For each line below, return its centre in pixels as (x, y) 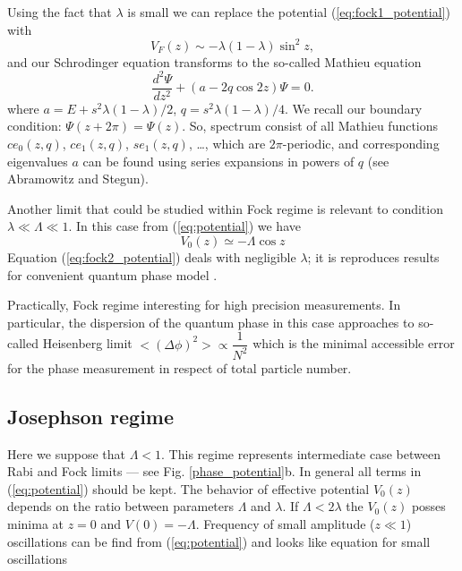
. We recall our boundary (353, 108)
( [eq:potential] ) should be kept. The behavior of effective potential (188, 488)
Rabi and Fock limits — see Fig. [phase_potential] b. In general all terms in (214, 471)
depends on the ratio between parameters (121, 506)
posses (428, 506)
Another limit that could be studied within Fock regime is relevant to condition (225, 208)
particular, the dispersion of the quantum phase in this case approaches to (211, 322)
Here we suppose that (67, 453)
